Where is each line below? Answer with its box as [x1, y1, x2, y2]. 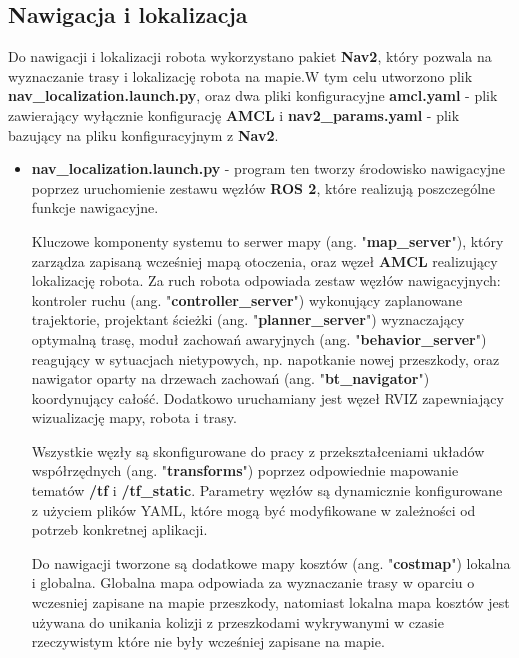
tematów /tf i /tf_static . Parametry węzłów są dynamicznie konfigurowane [31, 480, 503, 501]
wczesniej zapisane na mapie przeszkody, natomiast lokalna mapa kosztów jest [31, 592, 510, 613]
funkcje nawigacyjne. [31, 197, 159, 218]
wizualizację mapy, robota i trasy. [31, 407, 237, 428]
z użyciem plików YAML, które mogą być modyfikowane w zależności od [31, 499, 476, 520]
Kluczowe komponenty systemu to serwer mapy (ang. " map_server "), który [31, 230, 504, 251]
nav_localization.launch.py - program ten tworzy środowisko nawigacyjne [31, 158, 506, 179]
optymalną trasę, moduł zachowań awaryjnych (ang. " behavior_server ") [31, 328, 487, 349]
